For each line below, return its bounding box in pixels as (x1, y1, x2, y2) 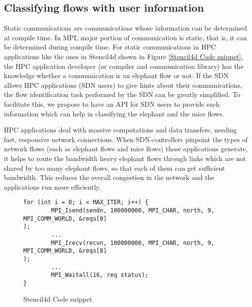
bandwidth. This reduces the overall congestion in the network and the (4, 172, 215, 182)
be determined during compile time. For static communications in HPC (4, 42, 216, 52)
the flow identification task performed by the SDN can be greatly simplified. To (4, 89, 240, 99)
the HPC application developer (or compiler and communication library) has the (4, 61, 244, 71)
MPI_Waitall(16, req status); (51, 272, 149, 279)
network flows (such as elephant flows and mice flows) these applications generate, (4, 144, 248, 154)
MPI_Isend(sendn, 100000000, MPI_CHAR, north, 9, (51, 207, 215, 214)
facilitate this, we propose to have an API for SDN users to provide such (4, 98, 220, 109)
